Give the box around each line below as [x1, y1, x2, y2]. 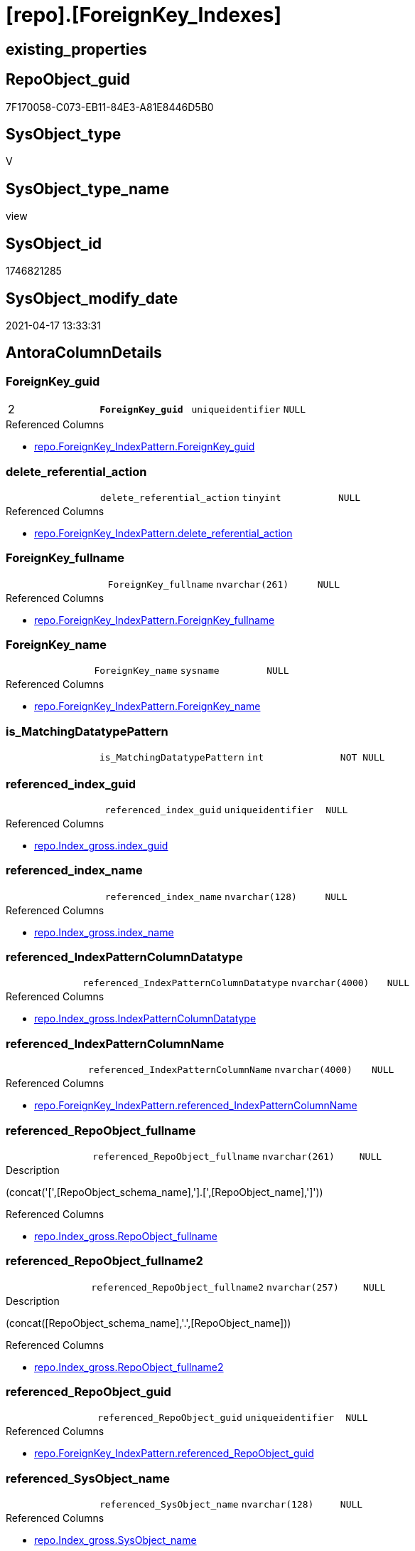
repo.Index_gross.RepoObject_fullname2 [34, 1360, 224, 1373]
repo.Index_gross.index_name [34, 926, 174, 938]
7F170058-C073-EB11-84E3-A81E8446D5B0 [6, 100, 214, 113]
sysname [180, 665, 220, 677]
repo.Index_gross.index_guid [34, 839, 168, 852]
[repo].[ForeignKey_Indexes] [6, 3, 282, 27]
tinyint [242, 492, 281, 503]
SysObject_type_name [6, 179, 170, 198]
